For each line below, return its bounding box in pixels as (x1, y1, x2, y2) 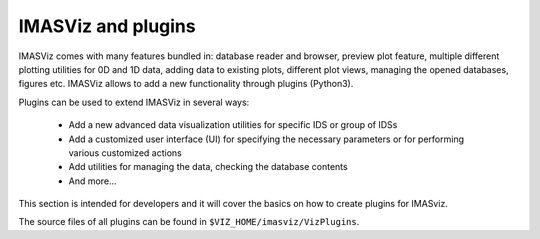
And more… (68, 175, 117, 187)
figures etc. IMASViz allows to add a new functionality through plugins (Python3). (18, 78, 354, 90)
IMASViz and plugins (18, 15, 196, 37)
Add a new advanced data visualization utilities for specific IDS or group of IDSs (68, 119, 398, 131)
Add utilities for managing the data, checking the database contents (68, 161, 349, 173)
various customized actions (68, 146, 182, 159)
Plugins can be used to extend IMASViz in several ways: (18, 96, 250, 108)
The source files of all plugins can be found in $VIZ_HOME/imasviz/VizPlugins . (18, 216, 360, 228)
